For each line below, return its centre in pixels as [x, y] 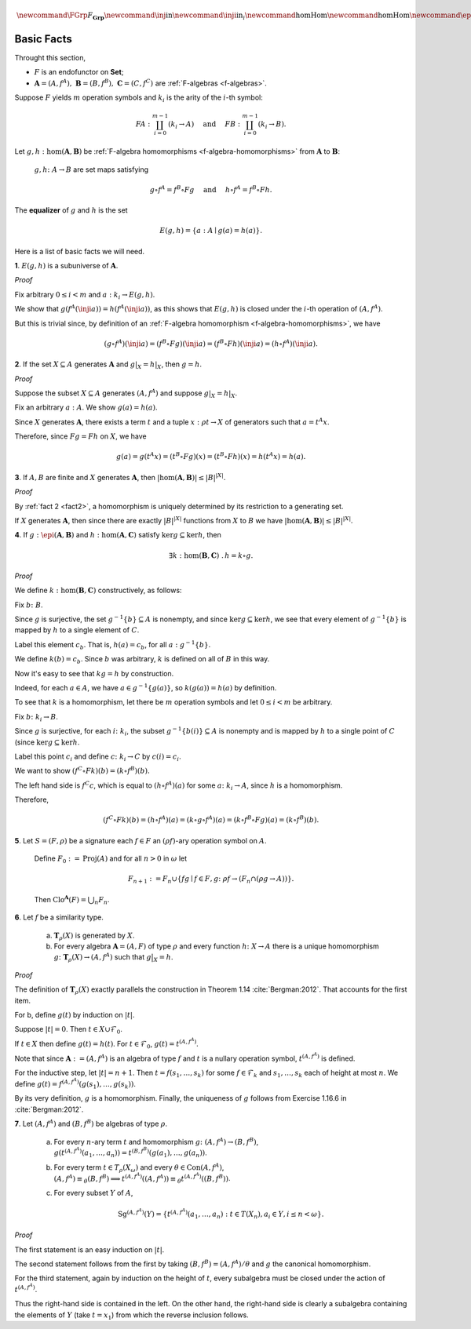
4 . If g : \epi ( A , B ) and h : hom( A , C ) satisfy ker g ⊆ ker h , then [118, 535]
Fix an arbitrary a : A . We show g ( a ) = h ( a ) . [86, 407]
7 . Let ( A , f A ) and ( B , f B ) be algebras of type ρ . [91, 1123]
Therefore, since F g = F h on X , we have [80, 436]
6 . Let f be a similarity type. [59, 917]
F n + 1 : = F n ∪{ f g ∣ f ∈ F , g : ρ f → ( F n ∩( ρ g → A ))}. [211, 880]
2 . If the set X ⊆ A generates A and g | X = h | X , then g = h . [108, 365]
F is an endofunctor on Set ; [79, 72]
